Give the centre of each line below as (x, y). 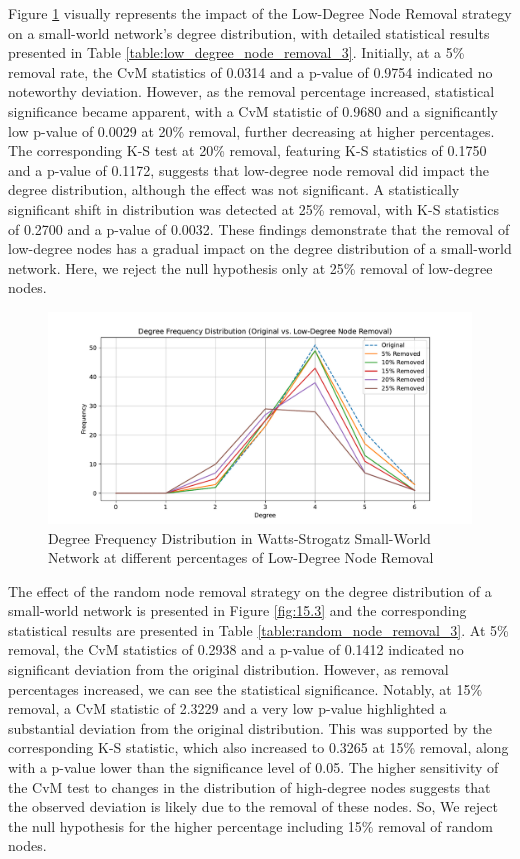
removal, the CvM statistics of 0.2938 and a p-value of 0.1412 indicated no (236, 649)
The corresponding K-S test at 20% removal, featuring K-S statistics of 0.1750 (247, 150)
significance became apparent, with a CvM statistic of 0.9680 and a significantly (253, 110)
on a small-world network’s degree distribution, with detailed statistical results (249, 32)
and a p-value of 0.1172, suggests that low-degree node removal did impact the (248, 169)
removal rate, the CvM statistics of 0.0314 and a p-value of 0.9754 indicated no (250, 71)
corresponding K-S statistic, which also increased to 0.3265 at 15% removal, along (258, 747)
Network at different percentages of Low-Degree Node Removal (241, 557)
